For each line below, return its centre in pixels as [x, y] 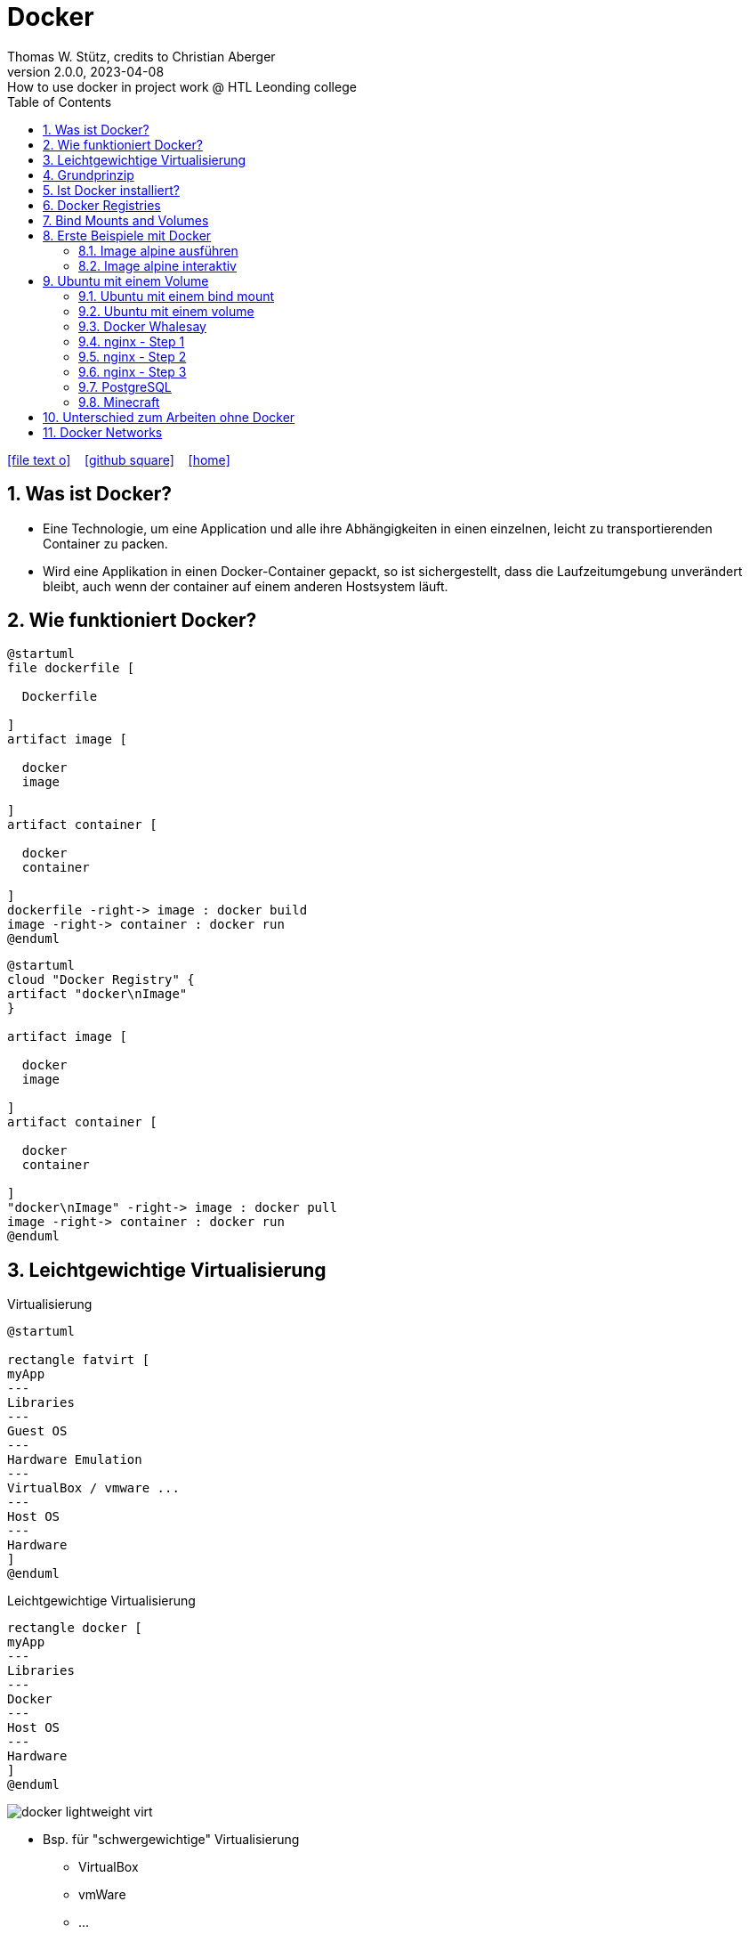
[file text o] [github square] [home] [119, 459]
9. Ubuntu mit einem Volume [126, 280]
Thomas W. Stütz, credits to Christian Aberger [141, 56]
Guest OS [37, 1431]
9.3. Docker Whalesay [142, 326]
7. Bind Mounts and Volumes [126, 220]
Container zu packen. [105, 543]
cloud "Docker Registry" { [101, 980]
